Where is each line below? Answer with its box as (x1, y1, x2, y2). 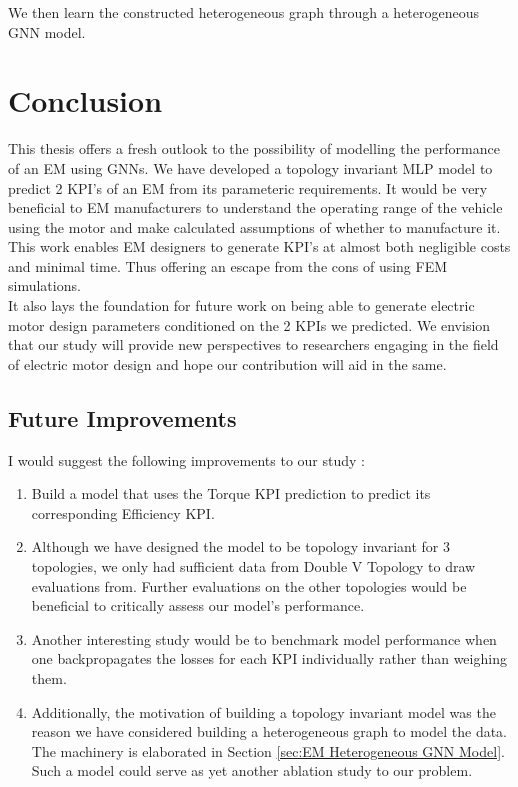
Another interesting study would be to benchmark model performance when (31, 628, 497, 649)
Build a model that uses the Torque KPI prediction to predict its (31, 483, 431, 504)
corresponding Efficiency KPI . (31, 502, 215, 523)
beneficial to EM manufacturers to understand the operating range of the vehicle (8, 197, 503, 218)
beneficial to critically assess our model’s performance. (31, 595, 365, 616)
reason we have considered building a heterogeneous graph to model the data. (31, 721, 508, 742)
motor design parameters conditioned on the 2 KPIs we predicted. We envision (8, 314, 491, 335)
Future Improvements (8, 402, 237, 433)
